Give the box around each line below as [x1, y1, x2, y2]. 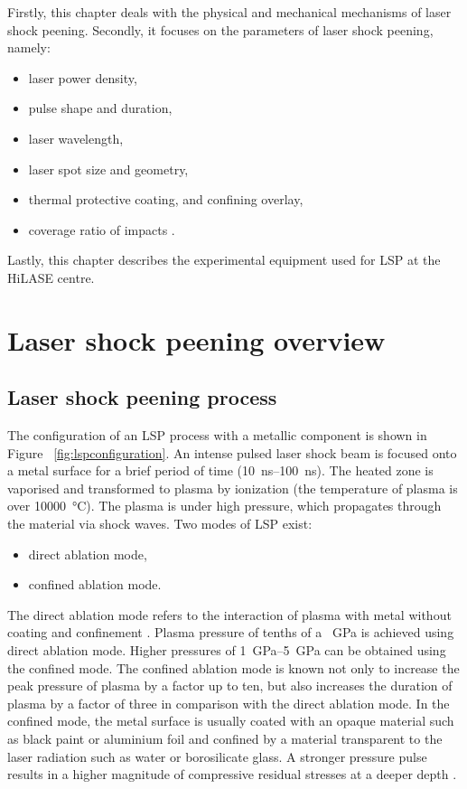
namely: [7, 38, 51, 57]
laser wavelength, [28, 128, 124, 147]
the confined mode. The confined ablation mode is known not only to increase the [7, 658, 460, 677]
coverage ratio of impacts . [28, 220, 175, 239]
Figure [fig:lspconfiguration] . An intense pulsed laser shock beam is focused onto [7, 443, 457, 462]
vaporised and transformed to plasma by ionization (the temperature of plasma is [7, 478, 458, 497]
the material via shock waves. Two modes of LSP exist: [7, 514, 313, 533]
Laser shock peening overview [7, 321, 386, 358]
